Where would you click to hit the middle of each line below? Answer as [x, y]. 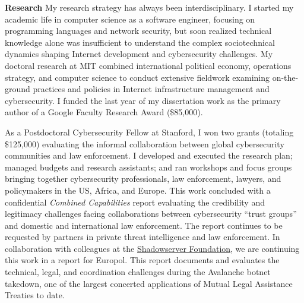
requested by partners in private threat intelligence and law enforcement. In [142, 237]
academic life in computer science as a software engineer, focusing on [130, 19]
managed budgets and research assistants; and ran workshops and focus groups [148, 167]
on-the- [285, 77]
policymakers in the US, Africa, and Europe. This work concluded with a [138, 190]
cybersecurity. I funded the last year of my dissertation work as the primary [143, 100]
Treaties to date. [35, 295]
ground [18, 89]
